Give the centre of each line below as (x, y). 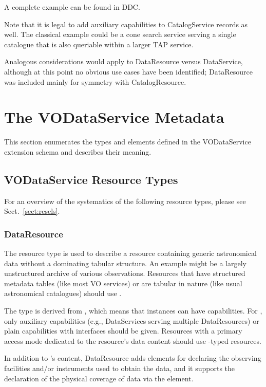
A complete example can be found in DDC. (72, 7)
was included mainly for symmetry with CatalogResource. (95, 81)
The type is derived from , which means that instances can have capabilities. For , (133, 311)
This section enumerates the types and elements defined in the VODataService (128, 142)
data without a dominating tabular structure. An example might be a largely (125, 263)
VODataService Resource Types (91, 179)
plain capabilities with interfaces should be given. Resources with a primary (123, 331)
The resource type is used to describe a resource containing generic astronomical (130, 253)
